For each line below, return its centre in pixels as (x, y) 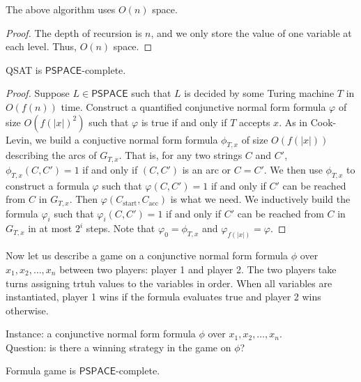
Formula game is (41, 370)
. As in (293, 122)
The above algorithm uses (61, 9)
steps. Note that (121, 228)
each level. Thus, (41, 46)
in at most (50, 228)
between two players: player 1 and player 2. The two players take (198, 269)
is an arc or (207, 169)
